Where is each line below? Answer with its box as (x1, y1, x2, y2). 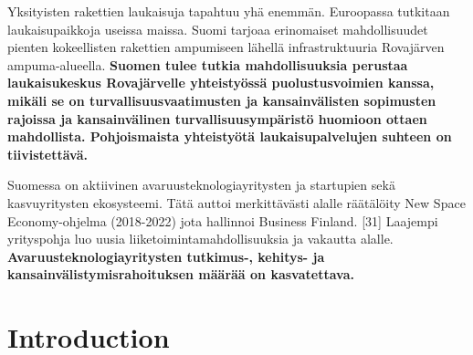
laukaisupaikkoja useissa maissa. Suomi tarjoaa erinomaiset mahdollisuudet (7, 19, 428, 38)
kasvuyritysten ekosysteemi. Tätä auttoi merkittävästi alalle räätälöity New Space (7, 193, 466, 212)
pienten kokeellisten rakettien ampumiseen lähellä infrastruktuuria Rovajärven (7, 37, 445, 57)
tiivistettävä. (7, 144, 88, 163)
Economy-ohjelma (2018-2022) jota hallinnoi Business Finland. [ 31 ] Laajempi (7, 211, 438, 230)
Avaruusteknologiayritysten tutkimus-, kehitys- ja (7, 246, 325, 266)
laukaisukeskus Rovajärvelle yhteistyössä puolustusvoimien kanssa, (7, 73, 435, 92)
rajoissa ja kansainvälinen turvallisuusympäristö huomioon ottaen (7, 109, 427, 128)
